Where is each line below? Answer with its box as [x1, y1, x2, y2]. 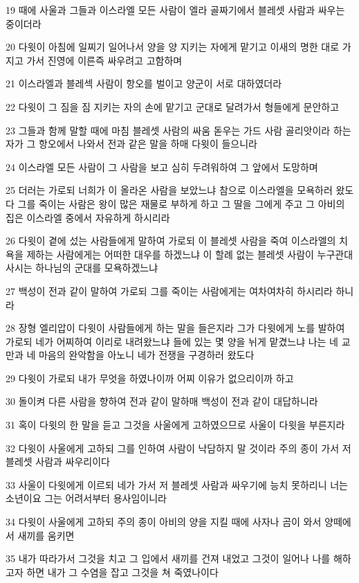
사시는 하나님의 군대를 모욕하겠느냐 [6, 260, 158, 275]
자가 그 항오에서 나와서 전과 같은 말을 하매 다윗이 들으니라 [6, 136, 257, 151]
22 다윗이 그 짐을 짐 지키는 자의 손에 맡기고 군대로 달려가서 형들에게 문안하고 [6, 99, 340, 114]
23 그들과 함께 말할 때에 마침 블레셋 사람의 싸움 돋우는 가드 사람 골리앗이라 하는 [6, 123, 351, 137]
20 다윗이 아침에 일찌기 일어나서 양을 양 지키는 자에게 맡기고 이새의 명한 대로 [6, 39, 340, 54]
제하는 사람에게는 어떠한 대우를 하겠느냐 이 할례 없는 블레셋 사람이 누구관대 [26, 246, 353, 261]
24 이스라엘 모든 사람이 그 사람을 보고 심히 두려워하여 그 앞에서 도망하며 [6, 159, 318, 174]
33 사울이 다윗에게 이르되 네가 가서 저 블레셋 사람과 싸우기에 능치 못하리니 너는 [6, 477, 348, 492]
